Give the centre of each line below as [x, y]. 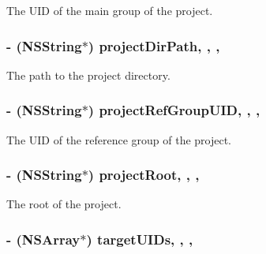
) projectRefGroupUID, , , [174, 110]
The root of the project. [64, 204]
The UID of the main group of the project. [110, 10]
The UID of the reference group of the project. [119, 139]
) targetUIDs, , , [140, 239]
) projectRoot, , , [144, 175]
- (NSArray [43, 239]
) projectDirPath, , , [154, 45]
